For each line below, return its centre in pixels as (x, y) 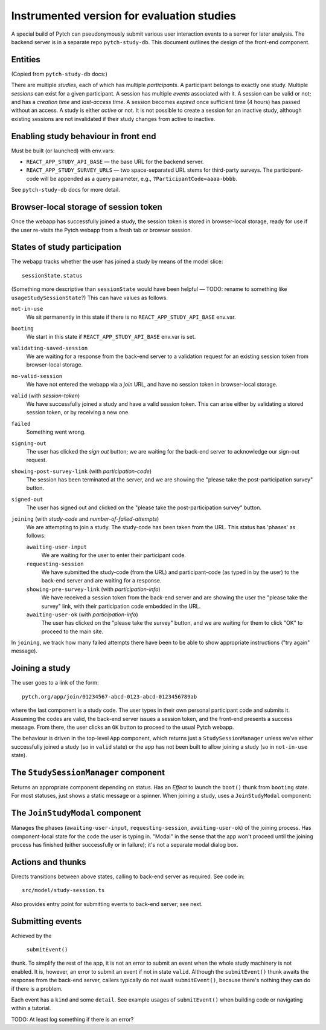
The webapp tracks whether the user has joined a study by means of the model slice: (117, 262)
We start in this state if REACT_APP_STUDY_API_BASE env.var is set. (111, 337)
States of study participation (66, 247)
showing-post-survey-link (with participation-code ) (81, 471)
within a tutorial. (31, 1008)
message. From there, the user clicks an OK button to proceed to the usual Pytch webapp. (123, 727)
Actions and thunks (49, 862)
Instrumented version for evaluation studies (124, 16)
